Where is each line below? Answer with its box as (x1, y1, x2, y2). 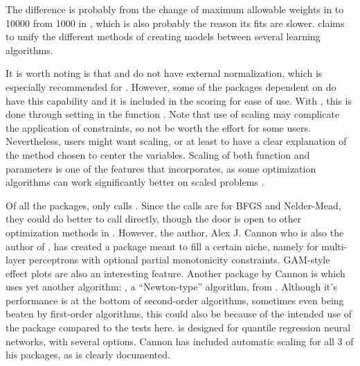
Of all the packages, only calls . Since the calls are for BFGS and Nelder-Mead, (6, 198, 341, 212)
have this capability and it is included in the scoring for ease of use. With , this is (6, 93, 352, 107)
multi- (321, 238, 348, 253)
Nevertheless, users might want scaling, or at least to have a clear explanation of (6, 134, 347, 148)
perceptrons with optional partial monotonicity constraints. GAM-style (28, 252, 330, 267)
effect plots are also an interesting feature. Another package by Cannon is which (6, 265, 345, 280)
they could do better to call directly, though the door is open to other (6, 211, 302, 226)
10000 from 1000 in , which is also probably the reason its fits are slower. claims (6, 15, 345, 30)
